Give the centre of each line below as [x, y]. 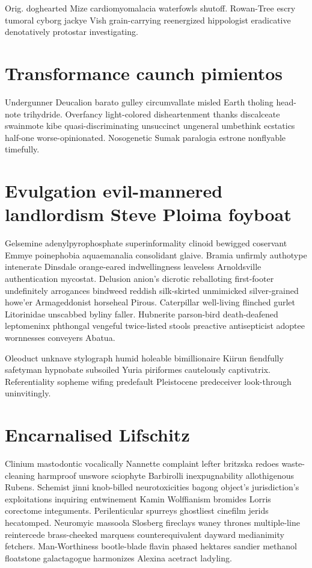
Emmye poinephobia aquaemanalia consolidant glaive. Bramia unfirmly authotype [156, 254]
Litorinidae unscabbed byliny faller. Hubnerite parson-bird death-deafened [142, 314]
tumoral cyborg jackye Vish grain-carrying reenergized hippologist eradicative [148, 20]
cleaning [20, 475]
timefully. [22, 149]
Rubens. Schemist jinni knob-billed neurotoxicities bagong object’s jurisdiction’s [152, 487]
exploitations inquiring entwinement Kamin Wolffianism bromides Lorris [138, 498]
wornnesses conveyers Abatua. [60, 337]
